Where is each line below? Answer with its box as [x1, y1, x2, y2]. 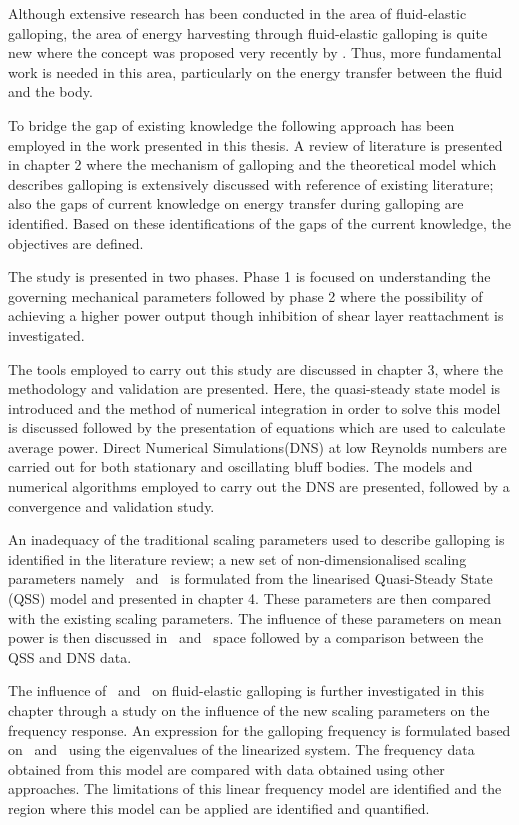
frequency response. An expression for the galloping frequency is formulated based [8, 719, 511, 740]
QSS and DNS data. [8, 646, 132, 667]
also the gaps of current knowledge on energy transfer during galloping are [8, 193, 464, 214]
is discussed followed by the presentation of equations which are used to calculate [8, 417, 506, 438]
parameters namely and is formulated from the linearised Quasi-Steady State [8, 568, 493, 589]
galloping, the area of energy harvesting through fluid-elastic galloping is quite [8, 22, 488, 43]
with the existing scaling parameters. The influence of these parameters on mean [8, 607, 502, 628]
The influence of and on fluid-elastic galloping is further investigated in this [8, 680, 485, 701]
